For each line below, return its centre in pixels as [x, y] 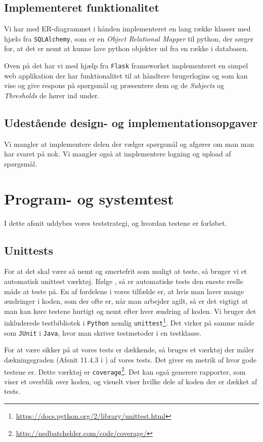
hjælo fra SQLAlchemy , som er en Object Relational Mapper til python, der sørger [129, 38]
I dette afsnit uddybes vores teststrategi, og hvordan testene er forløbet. [116, 223]
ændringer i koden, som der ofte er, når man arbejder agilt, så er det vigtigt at [126, 301]
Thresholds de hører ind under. [52, 95]
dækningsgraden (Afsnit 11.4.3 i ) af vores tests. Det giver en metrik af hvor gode [130, 359]
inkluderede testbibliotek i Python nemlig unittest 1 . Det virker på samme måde [129, 322]
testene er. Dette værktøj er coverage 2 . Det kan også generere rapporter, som [125, 371]
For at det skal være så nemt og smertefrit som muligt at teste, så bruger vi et [126, 271]
